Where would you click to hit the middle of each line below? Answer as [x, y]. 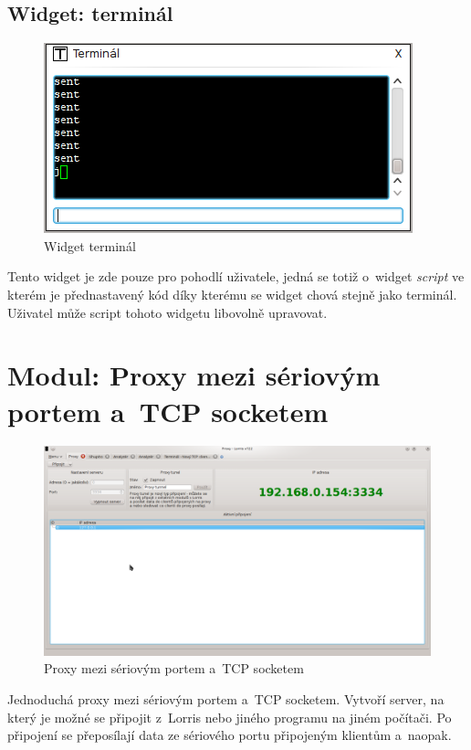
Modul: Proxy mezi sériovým [194, 375]
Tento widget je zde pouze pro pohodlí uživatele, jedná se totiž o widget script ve [236, 276]
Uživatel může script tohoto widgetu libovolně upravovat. [167, 312]
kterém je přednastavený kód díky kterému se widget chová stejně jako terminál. [232, 294]
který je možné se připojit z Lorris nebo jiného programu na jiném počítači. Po [230, 717]
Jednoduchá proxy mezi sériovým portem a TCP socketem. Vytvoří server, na [226, 699]
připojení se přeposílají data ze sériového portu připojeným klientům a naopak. [230, 735]
